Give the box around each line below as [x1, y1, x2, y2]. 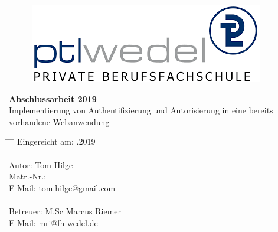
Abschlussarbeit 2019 [9, 92, 97, 104]
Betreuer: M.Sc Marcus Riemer [9, 204, 121, 217]
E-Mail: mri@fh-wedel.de [9, 216, 98, 228]
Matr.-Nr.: [9, 170, 47, 182]
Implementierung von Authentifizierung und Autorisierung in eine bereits [9, 104, 273, 116]
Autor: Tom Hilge [9, 158, 73, 171]
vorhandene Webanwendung [9, 115, 110, 128]
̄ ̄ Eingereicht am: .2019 [9, 135, 96, 148]
